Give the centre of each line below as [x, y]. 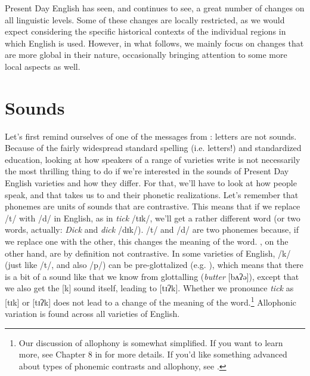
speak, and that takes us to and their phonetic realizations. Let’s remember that [152, 194]
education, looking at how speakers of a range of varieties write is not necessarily [153, 159]
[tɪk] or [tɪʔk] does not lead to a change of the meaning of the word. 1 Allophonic [151, 301]
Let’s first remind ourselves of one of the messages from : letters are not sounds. [151, 136]
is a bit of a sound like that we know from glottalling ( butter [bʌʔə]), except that [152, 276]
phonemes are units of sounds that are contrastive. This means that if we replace [153, 206]
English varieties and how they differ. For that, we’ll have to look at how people [151, 183]
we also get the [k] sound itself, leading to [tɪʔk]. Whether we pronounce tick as [149, 288]
